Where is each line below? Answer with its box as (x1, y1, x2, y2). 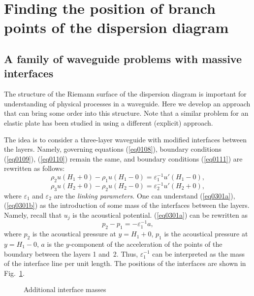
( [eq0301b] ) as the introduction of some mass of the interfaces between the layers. (4, 200, 250, 210)
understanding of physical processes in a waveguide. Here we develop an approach (4, 98, 251, 108)
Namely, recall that (4, 209, 62, 220)
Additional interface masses (24, 284, 106, 295)
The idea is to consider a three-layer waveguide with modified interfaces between (4, 134, 247, 144)
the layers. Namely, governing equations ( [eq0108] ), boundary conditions (4, 144, 222, 154)
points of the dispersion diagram (4, 17, 229, 37)
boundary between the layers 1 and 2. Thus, (4, 248, 138, 259)
